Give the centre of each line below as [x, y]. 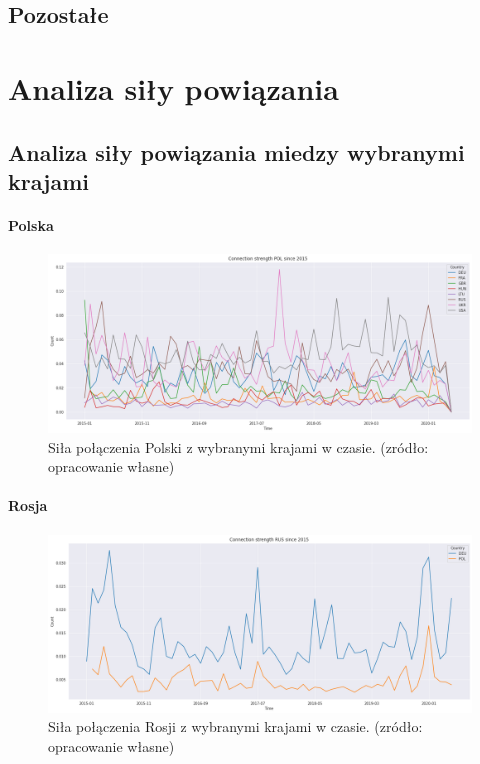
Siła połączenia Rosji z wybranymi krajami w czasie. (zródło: [235, 726]
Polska [31, 224]
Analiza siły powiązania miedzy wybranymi [236, 151]
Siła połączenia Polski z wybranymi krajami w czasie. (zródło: [238, 446]
